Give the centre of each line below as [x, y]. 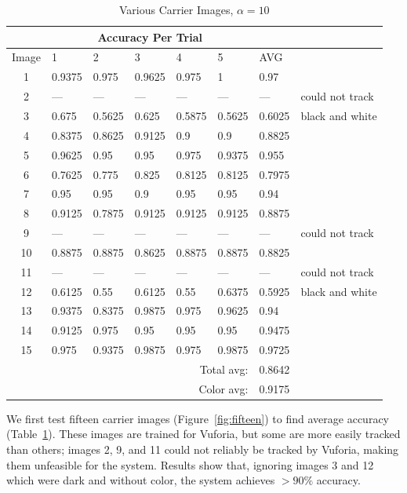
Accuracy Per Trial [150, 37]
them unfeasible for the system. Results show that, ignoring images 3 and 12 [190, 464]
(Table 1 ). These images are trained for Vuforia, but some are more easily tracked [203, 434]
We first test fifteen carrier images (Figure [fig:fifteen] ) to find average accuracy [198, 418]
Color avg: [223, 388]
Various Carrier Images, [176, 9]
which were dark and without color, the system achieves [141, 480]
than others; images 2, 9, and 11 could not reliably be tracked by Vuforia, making [203, 449]
